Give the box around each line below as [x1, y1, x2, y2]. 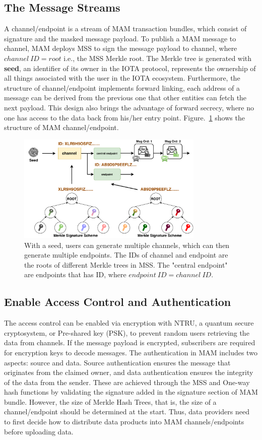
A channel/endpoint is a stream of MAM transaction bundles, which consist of [4, 23, 247, 34]
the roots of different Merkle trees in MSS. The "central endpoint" [24, 259, 228, 270]
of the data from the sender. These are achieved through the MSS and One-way [4, 376, 250, 387]
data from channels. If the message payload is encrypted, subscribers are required [4, 337, 255, 348]
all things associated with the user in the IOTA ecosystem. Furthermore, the [4, 73, 240, 83]
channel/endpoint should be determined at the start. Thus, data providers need [4, 406, 250, 417]
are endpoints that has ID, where [24, 269, 126, 280]
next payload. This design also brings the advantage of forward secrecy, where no [4, 102, 254, 112]
